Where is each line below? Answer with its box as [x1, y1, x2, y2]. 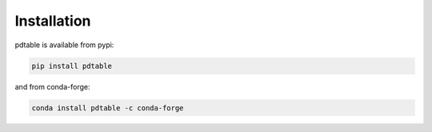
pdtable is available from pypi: [14, 40, 114, 50]
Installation [14, 12, 91, 30]
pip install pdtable [31, 61, 112, 70]
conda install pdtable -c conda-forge [31, 103, 184, 112]
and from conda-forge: [14, 82, 90, 91]
